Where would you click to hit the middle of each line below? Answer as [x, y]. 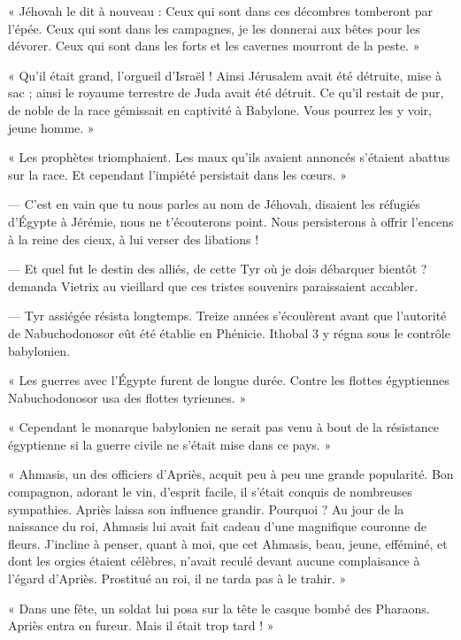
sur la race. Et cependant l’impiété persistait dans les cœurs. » [178, 174]
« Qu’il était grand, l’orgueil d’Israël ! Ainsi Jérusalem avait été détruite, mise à [225, 75]
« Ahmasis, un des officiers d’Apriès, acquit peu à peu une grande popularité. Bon [231, 474]
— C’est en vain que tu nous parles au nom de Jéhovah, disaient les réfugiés [214, 204]
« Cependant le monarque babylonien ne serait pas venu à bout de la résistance [223, 427]
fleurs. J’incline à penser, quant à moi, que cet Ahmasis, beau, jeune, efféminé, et [228, 543]
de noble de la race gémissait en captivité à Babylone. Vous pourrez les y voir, [220, 109]
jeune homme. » [51, 127]
